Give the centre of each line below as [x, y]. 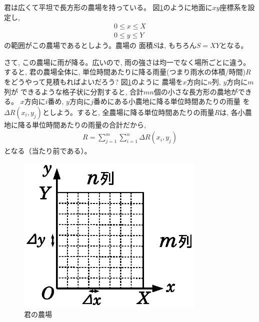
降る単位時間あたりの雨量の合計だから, [82, 124]
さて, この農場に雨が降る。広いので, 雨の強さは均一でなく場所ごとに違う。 [127, 62]
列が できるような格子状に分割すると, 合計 [74, 91]
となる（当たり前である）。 [48, 151]
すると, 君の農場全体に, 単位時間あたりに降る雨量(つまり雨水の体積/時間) [125, 72]
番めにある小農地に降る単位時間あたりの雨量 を [171, 101]
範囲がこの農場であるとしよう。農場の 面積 [82, 45]
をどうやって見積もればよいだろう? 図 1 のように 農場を [93, 82]
